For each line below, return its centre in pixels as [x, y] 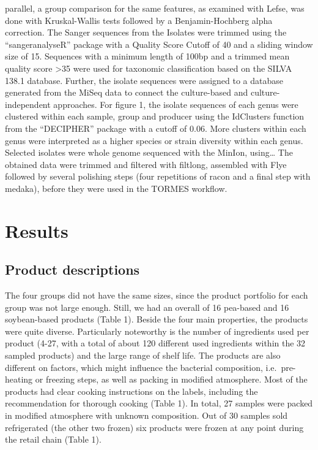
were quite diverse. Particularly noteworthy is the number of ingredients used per [157, 331]
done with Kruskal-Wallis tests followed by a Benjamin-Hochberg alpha [139, 20]
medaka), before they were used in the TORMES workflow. [116, 188]
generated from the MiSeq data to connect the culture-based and [127, 92]
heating [19, 379]
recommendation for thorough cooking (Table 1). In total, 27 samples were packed [159, 403]
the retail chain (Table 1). [53, 439]
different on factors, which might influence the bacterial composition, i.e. [141, 367]
